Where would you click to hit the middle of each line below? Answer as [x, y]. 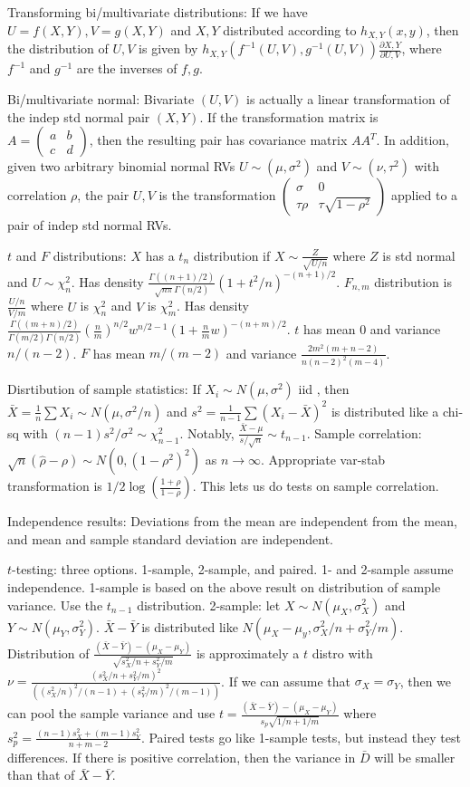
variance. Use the [55, 605]
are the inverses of [127, 68]
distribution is [413, 281]
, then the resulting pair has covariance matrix [218, 140]
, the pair [103, 195]
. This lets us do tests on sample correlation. [316, 486]
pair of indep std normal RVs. [90, 225]
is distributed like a [385, 411]
